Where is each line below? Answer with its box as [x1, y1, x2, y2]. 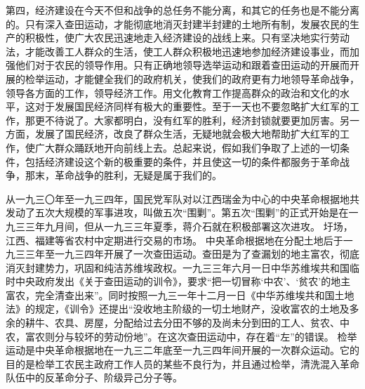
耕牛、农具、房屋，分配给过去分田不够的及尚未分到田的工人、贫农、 [25, 315, 340, 330]
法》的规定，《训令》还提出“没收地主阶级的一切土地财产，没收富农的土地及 [6, 301, 350, 316]
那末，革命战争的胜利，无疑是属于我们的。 [25, 168, 222, 183]
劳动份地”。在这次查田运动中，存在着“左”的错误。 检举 [103, 329, 357, 343]
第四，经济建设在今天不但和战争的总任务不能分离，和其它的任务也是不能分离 [6, 3, 359, 17]
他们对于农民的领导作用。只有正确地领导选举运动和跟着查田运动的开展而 [15, 58, 350, 72]
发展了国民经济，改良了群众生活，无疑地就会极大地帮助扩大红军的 [34, 126, 340, 141]
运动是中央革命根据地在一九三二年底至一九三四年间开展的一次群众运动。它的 [6, 343, 359, 357]
